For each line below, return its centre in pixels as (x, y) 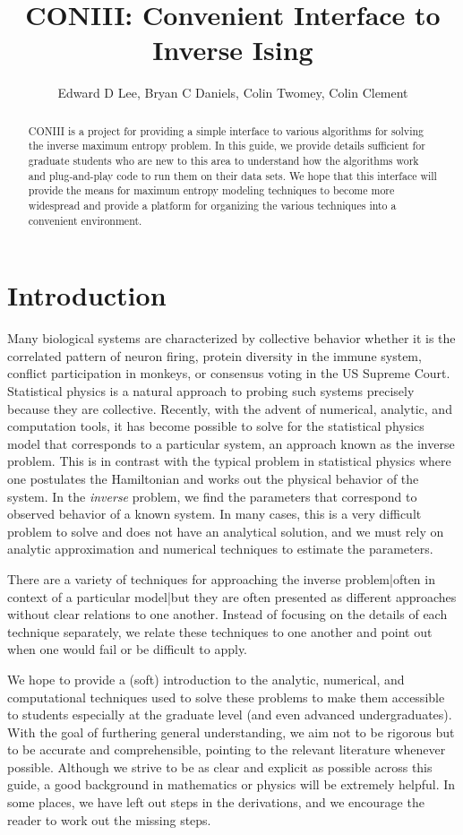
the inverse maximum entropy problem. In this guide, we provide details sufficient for (227, 146)
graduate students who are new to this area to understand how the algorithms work (223, 161)
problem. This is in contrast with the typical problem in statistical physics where (229, 461)
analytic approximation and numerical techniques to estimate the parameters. (220, 549)
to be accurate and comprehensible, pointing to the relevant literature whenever (227, 749)
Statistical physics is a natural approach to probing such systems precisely (211, 391)
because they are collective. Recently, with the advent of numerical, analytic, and (230, 408)
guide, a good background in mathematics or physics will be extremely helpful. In (231, 784)
